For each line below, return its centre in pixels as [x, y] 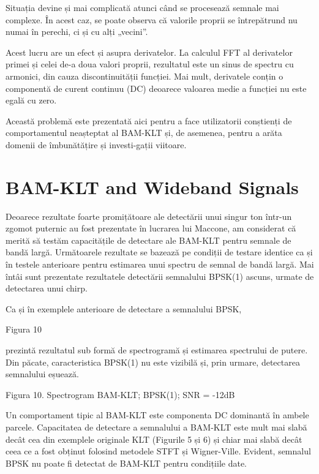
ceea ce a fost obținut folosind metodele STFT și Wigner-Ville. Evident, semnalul [158, 451]
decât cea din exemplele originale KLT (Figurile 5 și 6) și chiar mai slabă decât [154, 439]
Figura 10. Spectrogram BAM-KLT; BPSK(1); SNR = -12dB [120, 394]
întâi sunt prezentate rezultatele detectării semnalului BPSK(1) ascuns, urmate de [160, 276]
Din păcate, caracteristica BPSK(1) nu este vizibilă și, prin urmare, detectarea [153, 362]
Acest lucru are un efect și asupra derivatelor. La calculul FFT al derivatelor [149, 52]
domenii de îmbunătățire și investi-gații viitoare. [96, 144]
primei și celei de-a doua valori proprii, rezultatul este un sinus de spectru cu [150, 64]
